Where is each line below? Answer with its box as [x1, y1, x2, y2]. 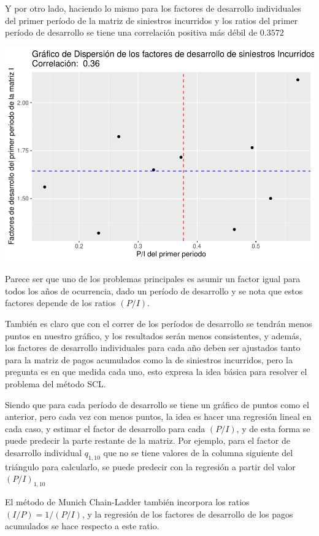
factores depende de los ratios [5, 296, 116, 309]
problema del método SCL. [5, 377, 106, 390]
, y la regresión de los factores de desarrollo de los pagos [82, 507, 293, 520]
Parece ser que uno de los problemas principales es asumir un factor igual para [5, 272, 301, 285]
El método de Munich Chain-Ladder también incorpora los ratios [5, 495, 250, 508]
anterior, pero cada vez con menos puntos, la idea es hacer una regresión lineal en [5, 410, 312, 423]
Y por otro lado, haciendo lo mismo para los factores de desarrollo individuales [5, 2, 301, 14]
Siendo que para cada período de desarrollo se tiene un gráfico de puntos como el [5, 398, 309, 411]
